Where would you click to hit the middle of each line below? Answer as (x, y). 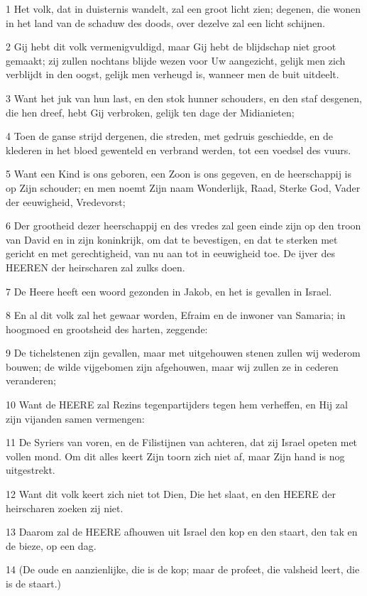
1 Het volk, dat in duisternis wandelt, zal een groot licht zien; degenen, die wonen (183, 9)
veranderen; (31, 380)
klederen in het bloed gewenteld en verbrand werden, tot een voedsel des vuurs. (179, 150)
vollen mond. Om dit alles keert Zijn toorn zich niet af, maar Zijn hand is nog (175, 456)
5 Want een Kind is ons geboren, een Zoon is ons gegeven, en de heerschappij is (179, 174)
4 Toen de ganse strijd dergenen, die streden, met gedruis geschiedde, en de (169, 136)
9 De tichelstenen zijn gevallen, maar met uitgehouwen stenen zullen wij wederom (183, 353)
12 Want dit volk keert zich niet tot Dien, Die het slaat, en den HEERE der (171, 494)
